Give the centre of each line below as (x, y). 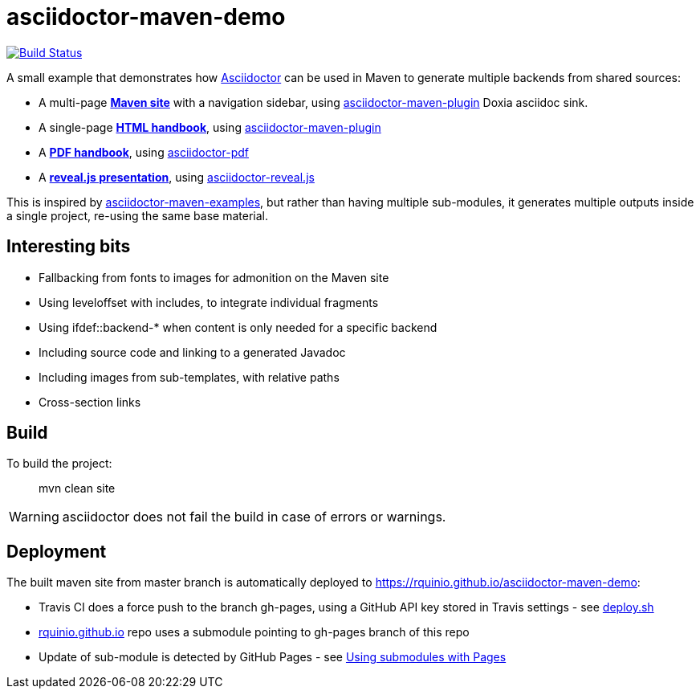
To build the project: (59, 464)
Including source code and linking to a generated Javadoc (192, 352)
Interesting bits (69, 247)
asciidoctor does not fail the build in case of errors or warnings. (254, 517)
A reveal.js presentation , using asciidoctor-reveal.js (177, 177)
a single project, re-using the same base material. (137, 215)
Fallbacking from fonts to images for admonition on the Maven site (214, 277)
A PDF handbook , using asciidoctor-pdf (144, 152)
